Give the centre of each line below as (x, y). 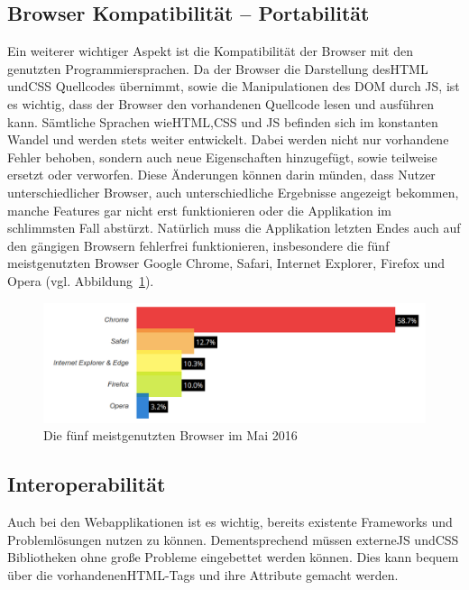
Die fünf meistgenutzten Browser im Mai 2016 (170, 435)
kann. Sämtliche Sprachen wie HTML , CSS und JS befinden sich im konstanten (223, 121)
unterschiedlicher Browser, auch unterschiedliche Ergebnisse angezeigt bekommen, (233, 192)
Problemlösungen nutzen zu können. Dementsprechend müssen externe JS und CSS (233, 539)
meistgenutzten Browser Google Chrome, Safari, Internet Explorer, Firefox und (226, 263)
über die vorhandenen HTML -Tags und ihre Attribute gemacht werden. (203, 575)
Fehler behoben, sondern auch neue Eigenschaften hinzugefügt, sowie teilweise (222, 157)
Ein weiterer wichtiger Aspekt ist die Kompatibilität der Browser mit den (211, 51)
